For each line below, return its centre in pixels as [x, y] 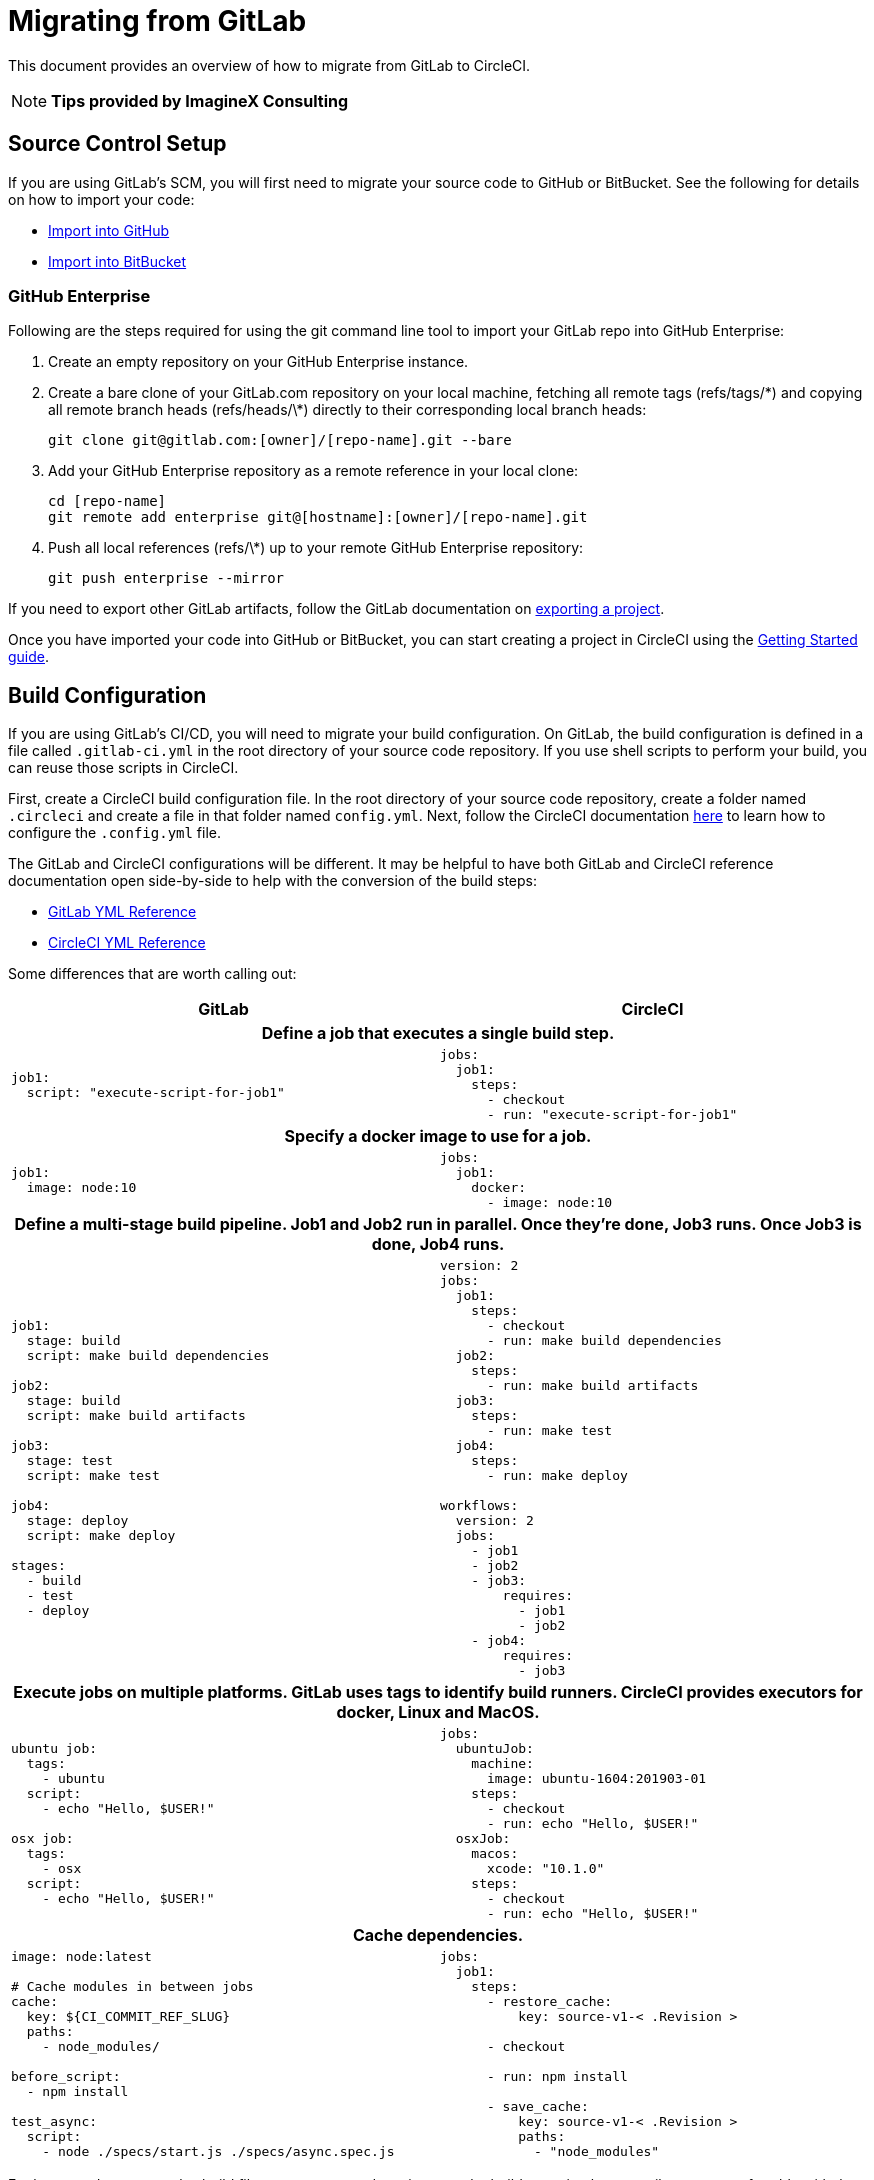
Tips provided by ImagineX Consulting [200, 100]
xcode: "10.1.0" [545, 1869]
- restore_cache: [549, 2002]
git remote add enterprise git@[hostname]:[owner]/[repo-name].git [318, 517]
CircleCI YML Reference [127, 943]
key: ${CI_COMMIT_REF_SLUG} [128, 2017]
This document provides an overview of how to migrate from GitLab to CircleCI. [269, 65]
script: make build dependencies [148, 1356]
